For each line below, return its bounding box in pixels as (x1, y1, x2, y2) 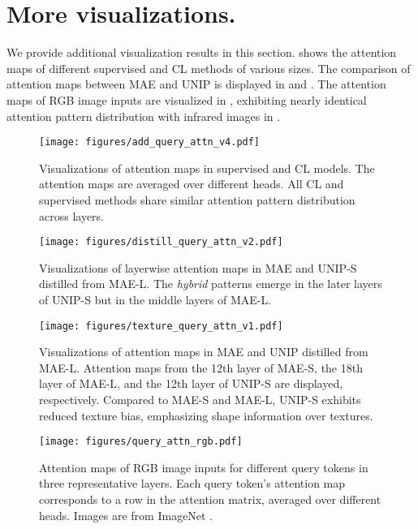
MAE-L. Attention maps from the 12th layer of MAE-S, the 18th (39, 359, 363, 376)
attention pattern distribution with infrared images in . (6, 107, 281, 124)
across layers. (39, 207, 105, 224)
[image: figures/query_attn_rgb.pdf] (39, 436, 243, 448)
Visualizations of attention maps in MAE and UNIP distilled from (39, 343, 368, 360)
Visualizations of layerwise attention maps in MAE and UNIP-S (39, 259, 357, 276)
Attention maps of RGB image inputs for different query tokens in (39, 458, 368, 475)
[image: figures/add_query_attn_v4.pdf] (39, 136, 261, 148)
